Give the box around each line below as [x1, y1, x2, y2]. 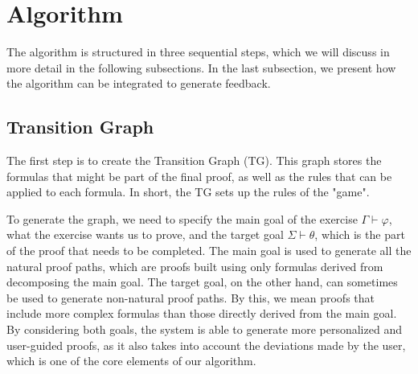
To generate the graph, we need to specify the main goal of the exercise [6, 210, 358, 227]
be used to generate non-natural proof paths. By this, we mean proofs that [6, 289, 375, 306]
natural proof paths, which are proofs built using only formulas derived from [6, 257, 383, 274]
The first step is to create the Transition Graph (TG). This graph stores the [6, 152, 382, 169]
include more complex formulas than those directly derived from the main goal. [6, 305, 397, 322]
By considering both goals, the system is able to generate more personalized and [6, 321, 402, 338]
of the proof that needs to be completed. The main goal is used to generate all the [6, 242, 412, 259]
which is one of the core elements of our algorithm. [6, 352, 256, 369]
